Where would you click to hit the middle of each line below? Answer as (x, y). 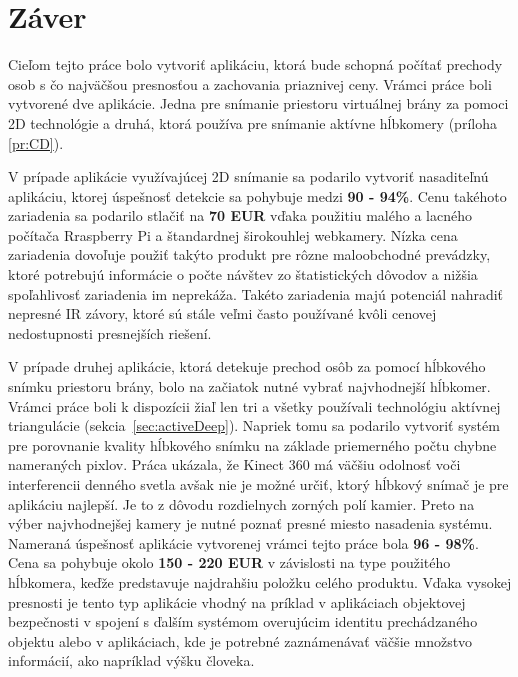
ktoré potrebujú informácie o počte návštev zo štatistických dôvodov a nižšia (243, 274)
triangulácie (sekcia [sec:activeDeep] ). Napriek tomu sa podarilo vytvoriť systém (254, 425)
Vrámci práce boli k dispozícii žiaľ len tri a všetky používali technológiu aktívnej (254, 405)
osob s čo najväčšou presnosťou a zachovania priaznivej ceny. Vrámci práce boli (250, 83)
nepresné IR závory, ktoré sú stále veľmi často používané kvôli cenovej (222, 313)
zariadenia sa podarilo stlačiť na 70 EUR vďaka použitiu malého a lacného (240, 215)
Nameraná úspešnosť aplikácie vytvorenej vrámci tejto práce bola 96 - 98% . (243, 542)
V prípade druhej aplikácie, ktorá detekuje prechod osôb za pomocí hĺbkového (247, 366)
